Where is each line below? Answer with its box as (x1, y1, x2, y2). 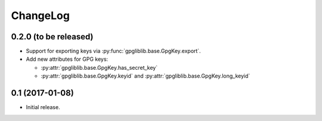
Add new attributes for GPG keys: (26, 55, 109, 63)
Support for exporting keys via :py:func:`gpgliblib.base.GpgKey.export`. (26, 48, 201, 55)
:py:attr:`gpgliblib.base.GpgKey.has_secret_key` (41, 64, 158, 71)
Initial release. (26, 104, 60, 111)
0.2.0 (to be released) (11, 32, 94, 42)
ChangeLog (11, 9, 70, 22)
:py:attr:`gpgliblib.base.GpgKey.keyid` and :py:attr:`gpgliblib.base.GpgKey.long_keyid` (41, 72, 250, 80)
